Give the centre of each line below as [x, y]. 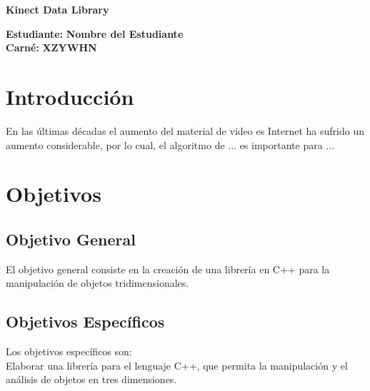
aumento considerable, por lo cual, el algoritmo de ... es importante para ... [170, 144]
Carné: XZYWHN [51, 47]
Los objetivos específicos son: [69, 351]
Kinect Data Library [57, 9]
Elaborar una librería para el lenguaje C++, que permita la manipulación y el [177, 365]
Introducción [70, 96]
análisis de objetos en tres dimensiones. [91, 379]
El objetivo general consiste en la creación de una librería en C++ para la [168, 269]
